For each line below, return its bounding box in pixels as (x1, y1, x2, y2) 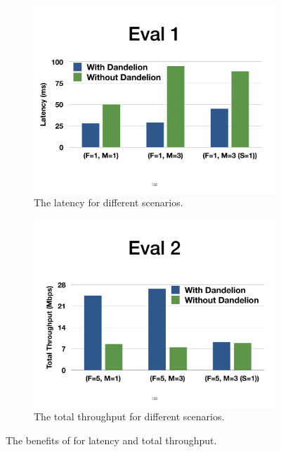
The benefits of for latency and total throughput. (6, 432, 217, 447)
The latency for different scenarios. (34, 195, 183, 210)
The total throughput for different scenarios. (34, 409, 225, 424)
